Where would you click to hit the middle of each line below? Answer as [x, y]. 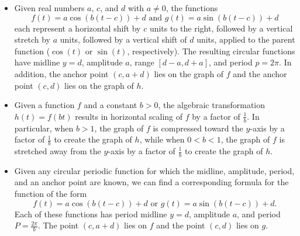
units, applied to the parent [246, 39]
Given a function [44, 105]
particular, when [44, 128]
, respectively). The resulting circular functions [211, 51]
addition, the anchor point [61, 73]
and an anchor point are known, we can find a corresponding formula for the [151, 182]
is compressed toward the [198, 128]
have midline [37, 62]
